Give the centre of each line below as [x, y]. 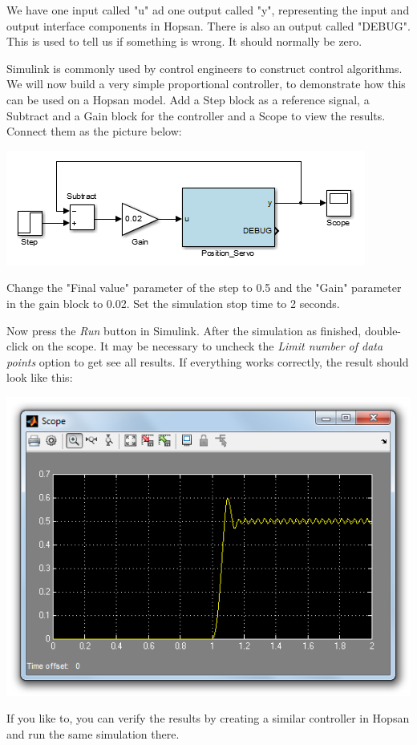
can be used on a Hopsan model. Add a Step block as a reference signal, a [188, 99]
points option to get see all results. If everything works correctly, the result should [208, 361]
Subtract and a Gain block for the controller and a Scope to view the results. [196, 115]
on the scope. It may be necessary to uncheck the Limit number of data [207, 346]
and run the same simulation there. [93, 734]
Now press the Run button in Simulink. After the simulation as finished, [184, 330]
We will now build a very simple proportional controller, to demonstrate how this [206, 84]
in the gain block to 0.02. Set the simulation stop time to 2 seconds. [173, 303]
